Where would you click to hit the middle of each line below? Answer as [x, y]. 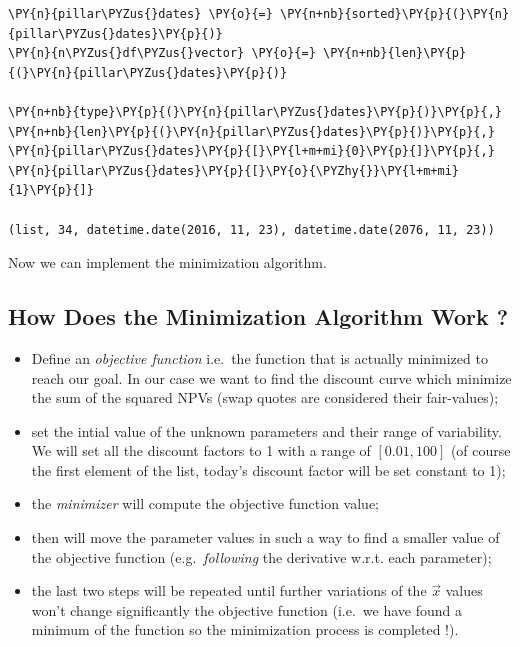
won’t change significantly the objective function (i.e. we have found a [247, 609]
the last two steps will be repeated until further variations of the [229, 590]
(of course [480, 450]
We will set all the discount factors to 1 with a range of [201, 450]
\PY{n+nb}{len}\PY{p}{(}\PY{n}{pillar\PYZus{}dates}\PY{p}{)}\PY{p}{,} [251, 131]
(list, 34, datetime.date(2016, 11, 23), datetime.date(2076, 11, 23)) [251, 229]
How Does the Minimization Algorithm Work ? [258, 316]
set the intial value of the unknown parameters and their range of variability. [266, 430]
